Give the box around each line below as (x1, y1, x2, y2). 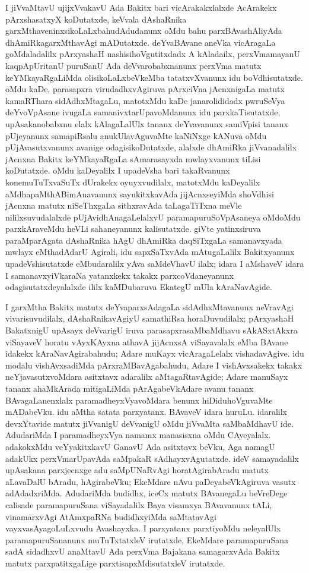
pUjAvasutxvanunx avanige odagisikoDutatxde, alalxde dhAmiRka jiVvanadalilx (5, 141, 297, 153)
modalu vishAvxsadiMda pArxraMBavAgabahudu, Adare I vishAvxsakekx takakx (5, 358, 302, 371)
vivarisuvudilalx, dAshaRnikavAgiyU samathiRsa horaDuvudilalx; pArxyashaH (5, 312, 294, 325)
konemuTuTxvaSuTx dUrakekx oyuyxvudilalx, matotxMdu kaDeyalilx (5, 175, 260, 188)
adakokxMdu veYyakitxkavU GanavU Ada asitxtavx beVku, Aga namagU (5, 440, 275, 452)
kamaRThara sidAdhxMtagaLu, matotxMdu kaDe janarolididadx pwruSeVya (5, 94, 285, 106)
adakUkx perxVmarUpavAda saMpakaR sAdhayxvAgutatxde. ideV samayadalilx (5, 452, 299, 464)
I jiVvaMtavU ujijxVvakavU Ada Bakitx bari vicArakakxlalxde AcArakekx (5, 1, 277, 13)
